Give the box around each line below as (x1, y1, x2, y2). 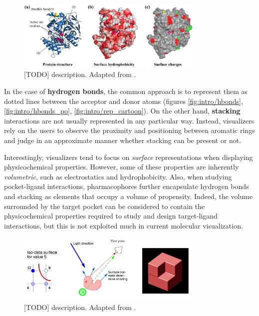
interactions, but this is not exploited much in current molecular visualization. (4, 220, 243, 230)
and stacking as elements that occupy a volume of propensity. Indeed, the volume (4, 190, 253, 201)
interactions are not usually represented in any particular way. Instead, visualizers (4, 115, 255, 125)
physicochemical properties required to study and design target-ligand (4, 210, 218, 221)
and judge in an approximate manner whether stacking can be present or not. (4, 135, 242, 145)
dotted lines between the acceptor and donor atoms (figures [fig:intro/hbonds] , (4, 95, 243, 106)
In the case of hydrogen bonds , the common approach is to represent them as (4, 86, 248, 96)
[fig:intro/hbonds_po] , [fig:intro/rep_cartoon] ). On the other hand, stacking (4, 105, 241, 116)
